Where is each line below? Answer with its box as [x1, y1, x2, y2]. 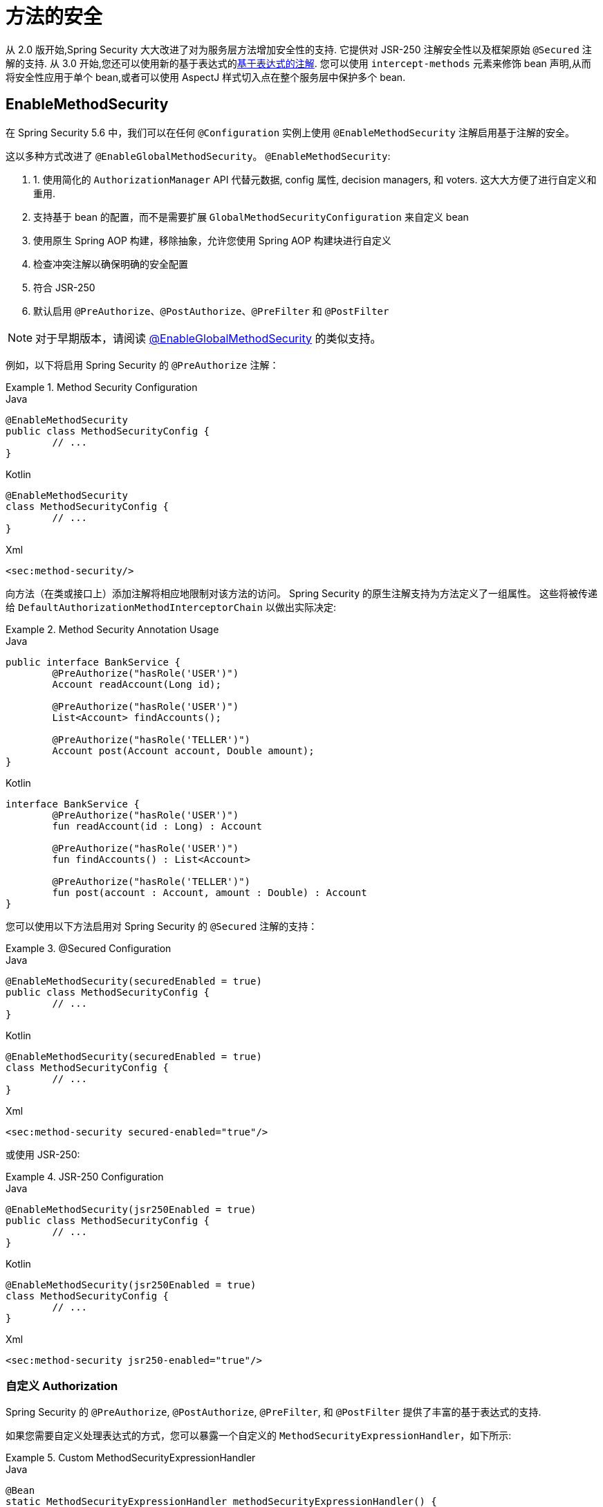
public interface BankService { [6, 656, 180, 668]
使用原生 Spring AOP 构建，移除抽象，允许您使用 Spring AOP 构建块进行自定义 [33, 234, 391, 246]
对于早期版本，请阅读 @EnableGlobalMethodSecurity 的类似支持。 [35, 331, 382, 345]
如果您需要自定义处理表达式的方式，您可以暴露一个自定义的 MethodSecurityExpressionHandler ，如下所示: [6, 1430, 512, 1442]
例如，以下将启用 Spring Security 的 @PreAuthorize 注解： [6, 358, 279, 371]
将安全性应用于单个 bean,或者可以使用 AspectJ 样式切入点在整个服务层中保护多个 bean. [6, 71, 406, 83]
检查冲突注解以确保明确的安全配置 [33, 257, 188, 270]
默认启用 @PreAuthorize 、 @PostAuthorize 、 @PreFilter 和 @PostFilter [33, 304, 389, 317]
